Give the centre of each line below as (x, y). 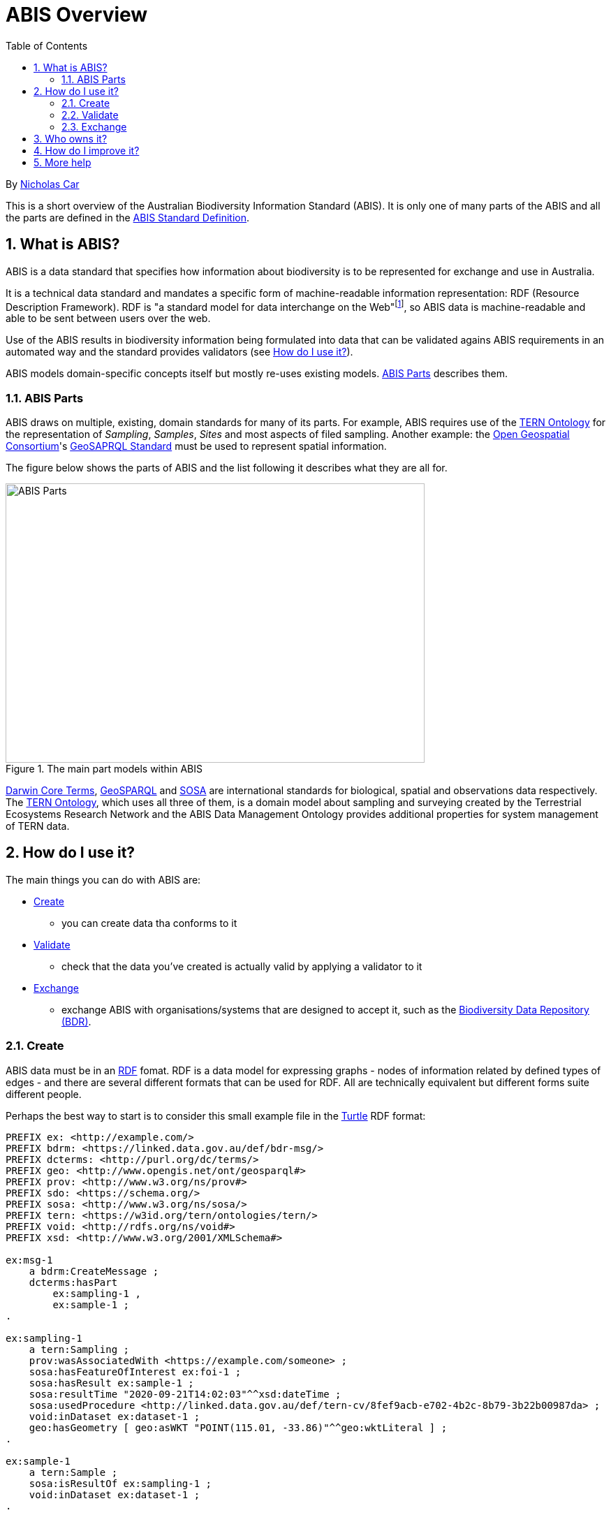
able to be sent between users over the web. (108, 319)
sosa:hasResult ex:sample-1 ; (111, 1383)
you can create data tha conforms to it (149, 923)
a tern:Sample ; (73, 1472)
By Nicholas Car (43, 184)
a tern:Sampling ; (79, 1349)
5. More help (62, 162)
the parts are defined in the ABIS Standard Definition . (128, 217)
